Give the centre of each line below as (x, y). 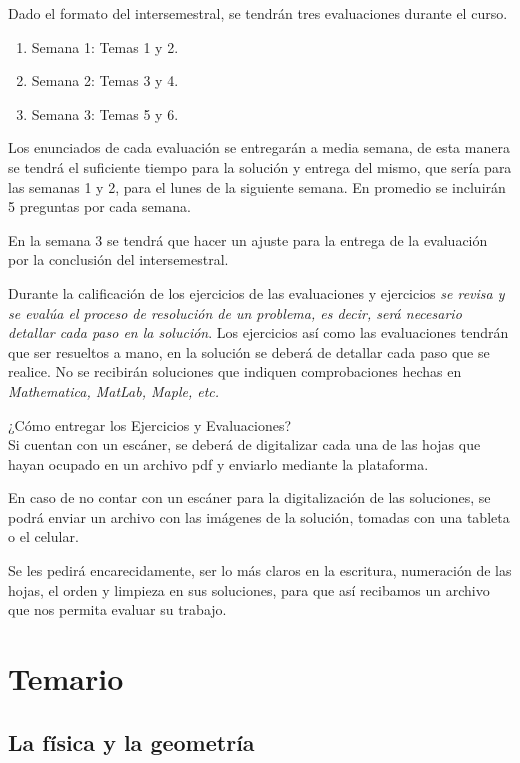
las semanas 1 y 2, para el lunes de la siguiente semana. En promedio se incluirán (257, 186)
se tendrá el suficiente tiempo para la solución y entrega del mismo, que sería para (260, 166)
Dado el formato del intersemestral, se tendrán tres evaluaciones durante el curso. (258, 13)
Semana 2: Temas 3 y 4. (105, 80)
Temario (66, 678)
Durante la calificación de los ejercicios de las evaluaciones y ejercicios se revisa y (256, 292)
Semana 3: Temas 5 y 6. (105, 113)
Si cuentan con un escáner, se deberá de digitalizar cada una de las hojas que (244, 444)
